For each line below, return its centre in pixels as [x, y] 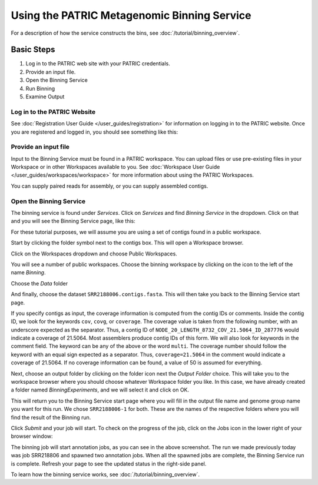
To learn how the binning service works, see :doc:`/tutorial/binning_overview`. [105, 474]
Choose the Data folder [39, 283]
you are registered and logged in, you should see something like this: [95, 132]
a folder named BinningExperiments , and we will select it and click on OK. [100, 390]
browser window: [32, 436]
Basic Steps [33, 50]
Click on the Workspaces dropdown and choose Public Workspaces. [94, 254]
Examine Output [45, 97]
